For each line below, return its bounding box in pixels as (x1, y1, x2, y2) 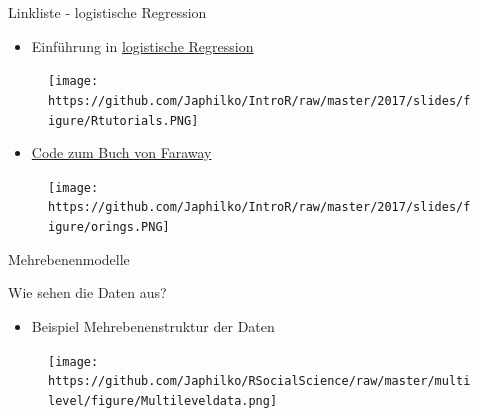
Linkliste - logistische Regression (8, 2, 207, 22)
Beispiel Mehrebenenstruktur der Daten (31, 315, 275, 336)
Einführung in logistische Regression (31, 35, 254, 56)
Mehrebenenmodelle (8, 248, 130, 269)
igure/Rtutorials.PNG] (48, 113, 199, 128)
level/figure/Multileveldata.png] (48, 393, 278, 408)
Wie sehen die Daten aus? (8, 282, 167, 303)
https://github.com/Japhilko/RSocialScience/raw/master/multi (48, 374, 471, 389)
